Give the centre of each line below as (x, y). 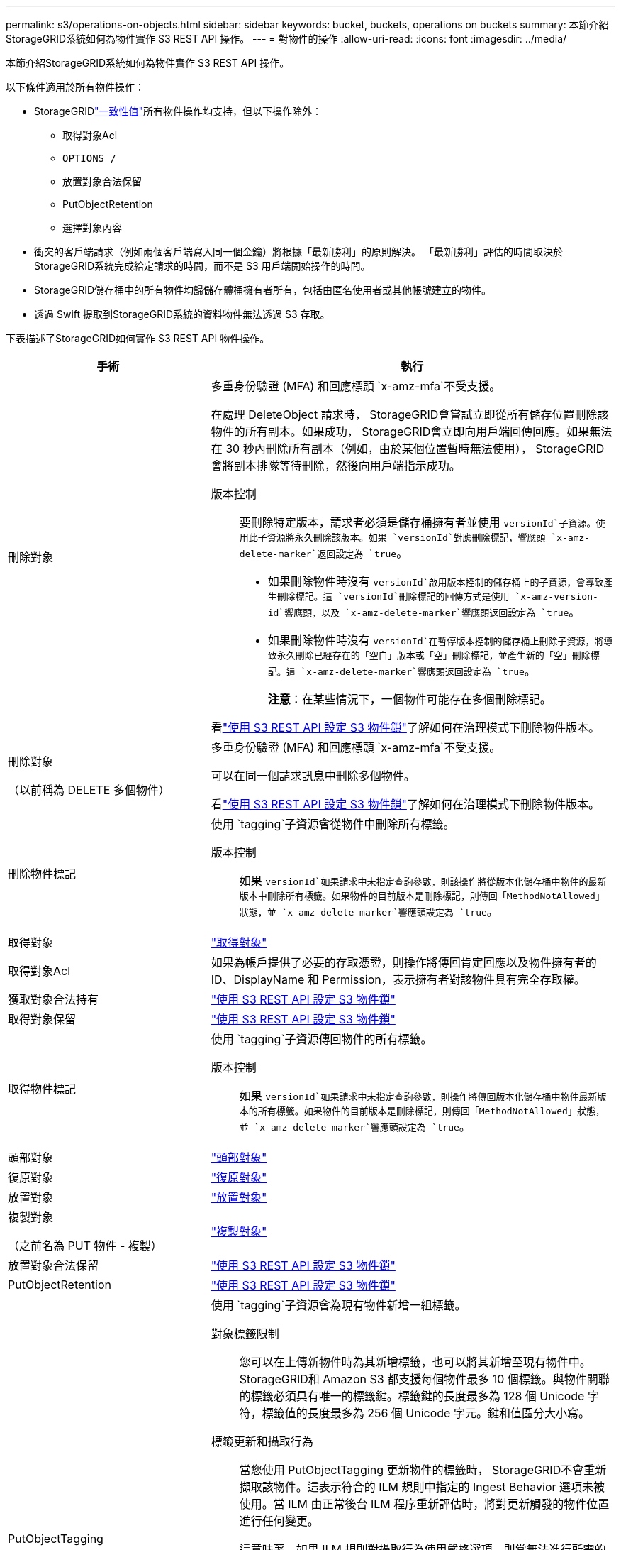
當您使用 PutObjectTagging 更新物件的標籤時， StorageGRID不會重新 (423, 1470)
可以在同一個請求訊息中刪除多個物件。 (313, 776)
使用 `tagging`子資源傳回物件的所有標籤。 (321, 1039)
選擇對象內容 (92, 227)
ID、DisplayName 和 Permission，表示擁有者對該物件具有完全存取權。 (398, 979)
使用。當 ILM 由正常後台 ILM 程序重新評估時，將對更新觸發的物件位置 (424, 1504)
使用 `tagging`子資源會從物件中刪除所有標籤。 (333, 824)
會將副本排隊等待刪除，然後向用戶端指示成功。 (336, 466)
